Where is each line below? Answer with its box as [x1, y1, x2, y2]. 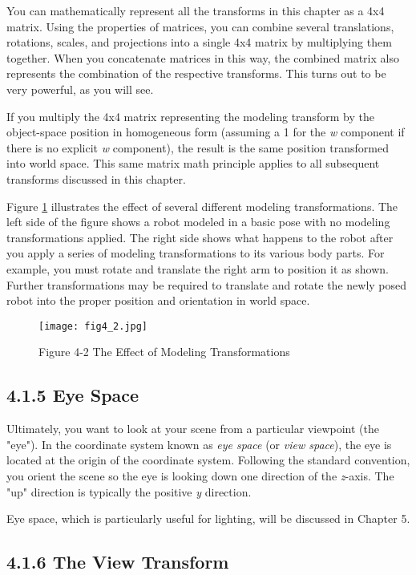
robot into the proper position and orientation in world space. [6, 292, 310, 309]
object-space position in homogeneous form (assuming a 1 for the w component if [6, 124, 405, 140]
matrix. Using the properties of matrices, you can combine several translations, [6, 18, 394, 34]
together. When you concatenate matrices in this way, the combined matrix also [6, 49, 399, 66]
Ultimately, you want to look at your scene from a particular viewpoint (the [6, 420, 379, 437]
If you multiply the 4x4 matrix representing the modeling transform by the [6, 107, 374, 124]
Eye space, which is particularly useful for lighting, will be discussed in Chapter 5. [6, 510, 410, 527]
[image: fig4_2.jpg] [38, 320, 148, 332]
